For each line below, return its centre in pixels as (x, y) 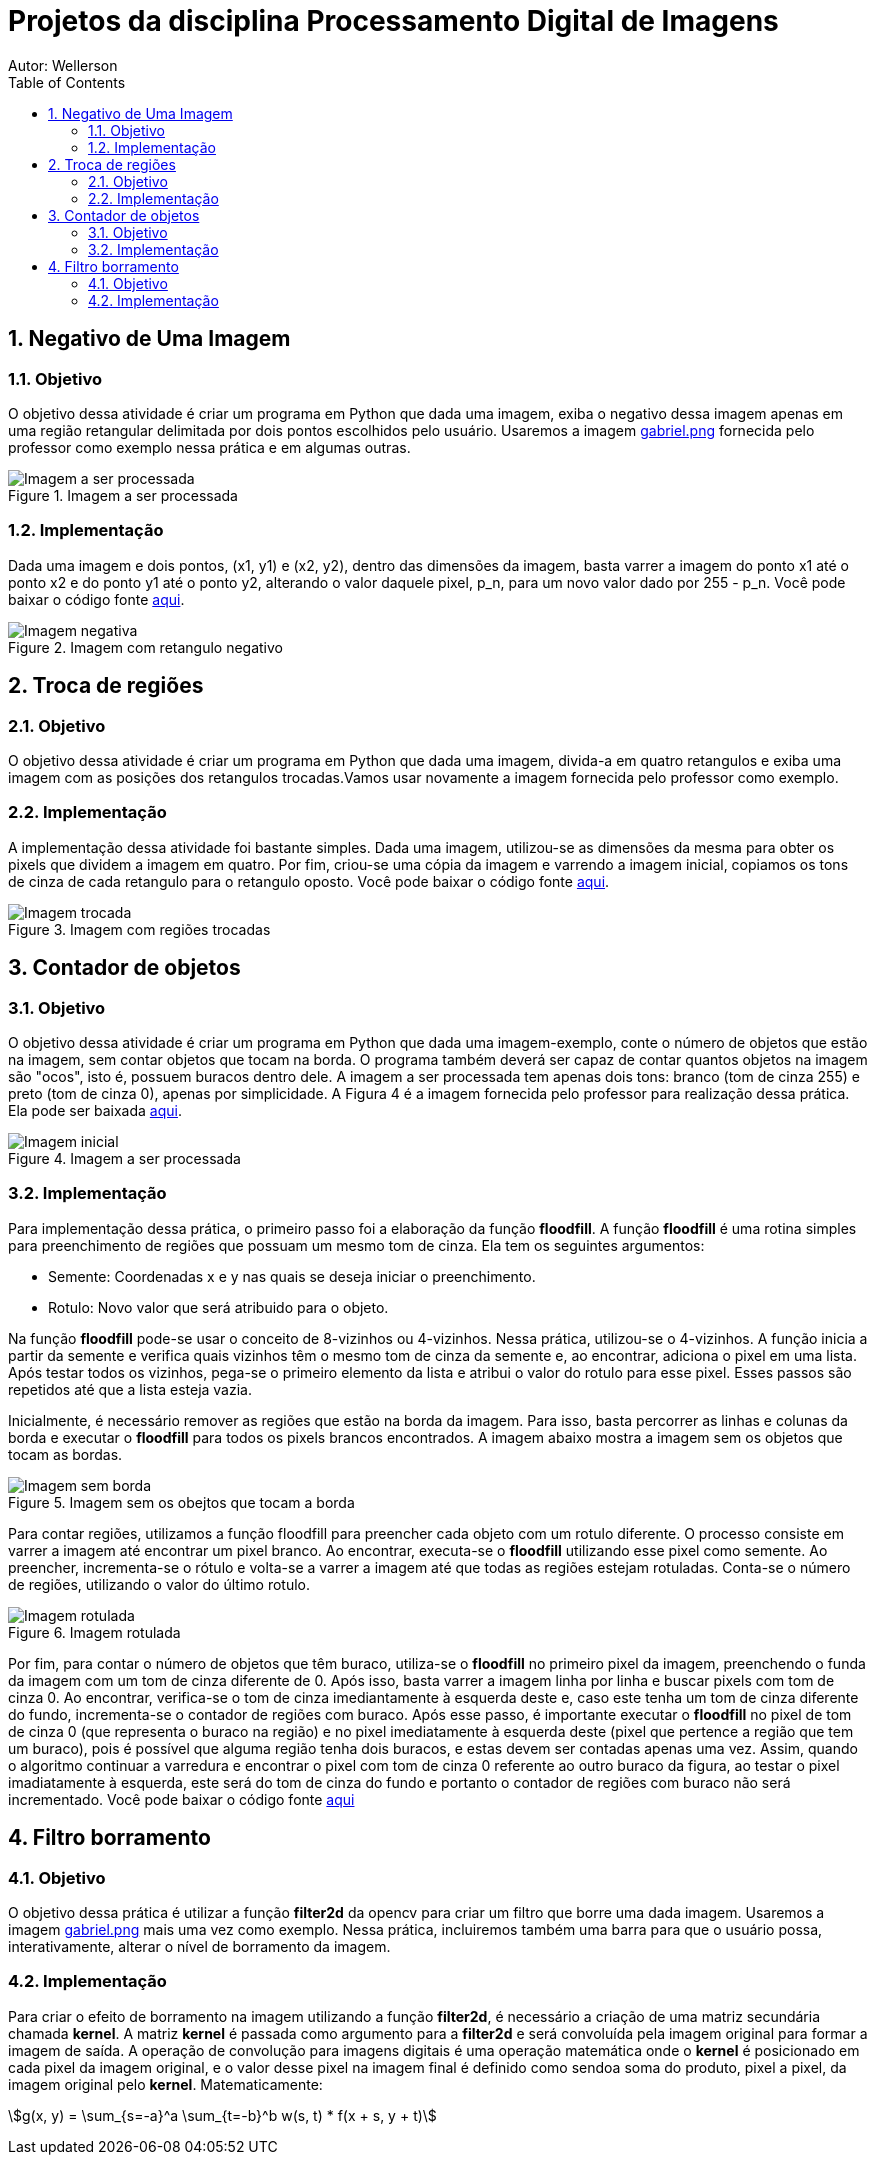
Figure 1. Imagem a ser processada (123, 495)
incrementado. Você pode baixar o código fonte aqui (181, 1799)
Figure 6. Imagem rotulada (94, 1632)
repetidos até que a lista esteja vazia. (130, 1389)
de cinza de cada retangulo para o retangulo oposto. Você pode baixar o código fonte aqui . (309, 881)
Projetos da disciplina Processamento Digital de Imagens (393, 21)
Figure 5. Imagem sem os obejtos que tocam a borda (181, 1502)
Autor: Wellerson (63, 65)
